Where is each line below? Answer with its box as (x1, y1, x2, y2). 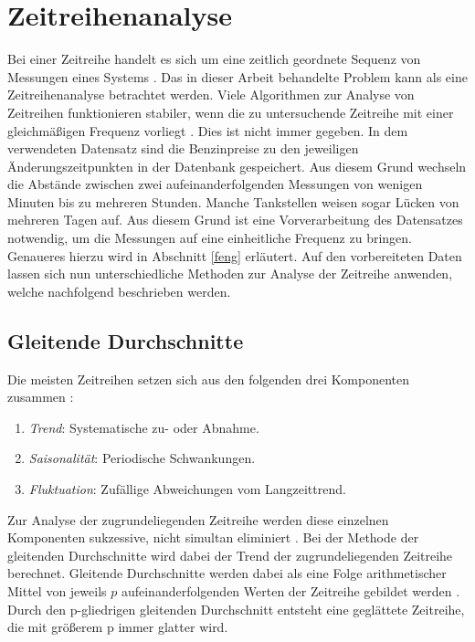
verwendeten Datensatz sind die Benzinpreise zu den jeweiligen (7, 139, 359, 158)
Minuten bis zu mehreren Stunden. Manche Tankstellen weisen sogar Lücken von (7, 192, 459, 211)
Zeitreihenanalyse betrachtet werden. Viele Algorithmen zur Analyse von (7, 85, 415, 104)
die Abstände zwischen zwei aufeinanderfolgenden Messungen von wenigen (7, 174, 423, 194)
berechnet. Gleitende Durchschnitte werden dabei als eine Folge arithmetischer (7, 563, 447, 583)
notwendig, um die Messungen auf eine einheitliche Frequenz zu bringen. (7, 228, 413, 247)
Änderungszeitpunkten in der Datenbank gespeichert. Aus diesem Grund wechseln (7, 156, 467, 175)
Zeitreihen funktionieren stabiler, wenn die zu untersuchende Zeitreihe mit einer (7, 102, 454, 121)
